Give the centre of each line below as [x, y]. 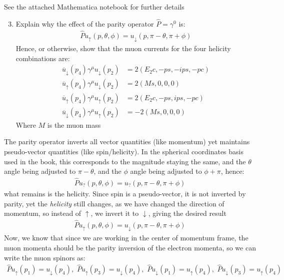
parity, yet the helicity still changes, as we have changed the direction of [114, 203]
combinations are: [43, 58]
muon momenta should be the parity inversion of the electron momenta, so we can [130, 248]
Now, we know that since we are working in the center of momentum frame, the [126, 238]
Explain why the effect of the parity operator [85, 23]
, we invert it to [115, 213]
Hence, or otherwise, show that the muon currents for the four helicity [123, 48]
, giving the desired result [187, 213]
